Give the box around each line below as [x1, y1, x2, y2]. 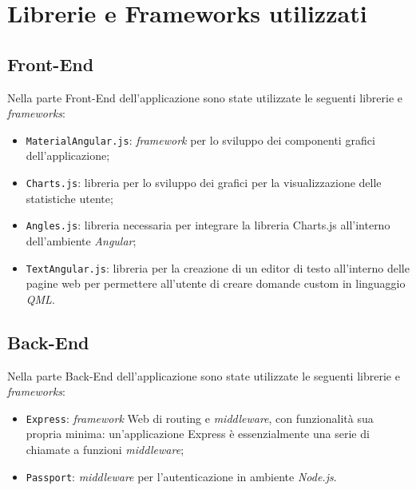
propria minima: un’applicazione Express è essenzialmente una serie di [26, 425, 370, 442]
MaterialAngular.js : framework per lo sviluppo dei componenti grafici [26, 131, 375, 148]
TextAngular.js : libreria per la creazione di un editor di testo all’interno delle [26, 259, 410, 276]
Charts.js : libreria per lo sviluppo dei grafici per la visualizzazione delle [26, 174, 382, 191]
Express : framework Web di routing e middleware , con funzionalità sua [26, 409, 374, 426]
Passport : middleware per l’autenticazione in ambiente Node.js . [26, 468, 337, 484]
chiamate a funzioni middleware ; [26, 441, 184, 457]
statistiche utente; [26, 189, 113, 206]
